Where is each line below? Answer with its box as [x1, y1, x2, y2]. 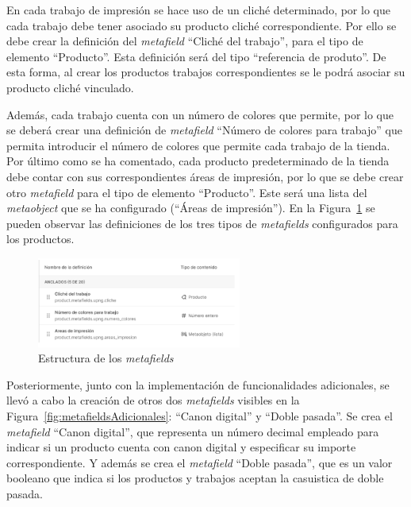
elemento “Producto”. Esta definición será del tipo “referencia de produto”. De [6, 48, 386, 64]
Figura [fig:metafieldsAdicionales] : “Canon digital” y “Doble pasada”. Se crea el [6, 407, 393, 424]
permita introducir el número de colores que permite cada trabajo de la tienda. [6, 137, 390, 153]
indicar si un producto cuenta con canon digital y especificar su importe [6, 439, 356, 455]
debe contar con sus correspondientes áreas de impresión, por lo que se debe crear [6, 168, 404, 184]
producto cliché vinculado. [6, 79, 134, 95]
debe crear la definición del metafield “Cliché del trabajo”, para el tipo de [6, 33, 363, 49]
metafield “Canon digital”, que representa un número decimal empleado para [6, 423, 379, 439]
